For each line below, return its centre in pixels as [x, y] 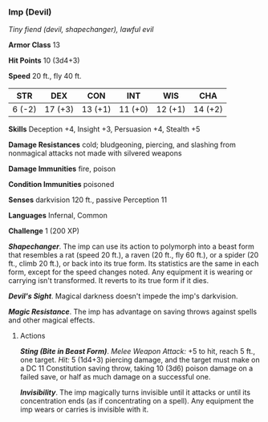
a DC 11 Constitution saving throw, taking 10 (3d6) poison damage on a [136, 368]
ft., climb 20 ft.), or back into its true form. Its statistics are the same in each [134, 264]
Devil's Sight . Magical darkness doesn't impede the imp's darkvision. [123, 296]
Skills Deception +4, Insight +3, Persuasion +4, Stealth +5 [104, 129]
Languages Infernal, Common [58, 216]
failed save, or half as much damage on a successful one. [115, 377]
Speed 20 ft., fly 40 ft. [45, 76]
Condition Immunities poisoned [61, 185]
